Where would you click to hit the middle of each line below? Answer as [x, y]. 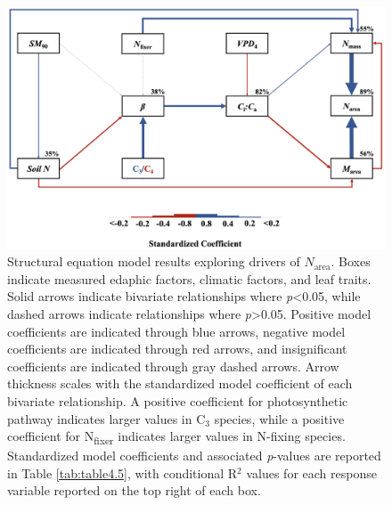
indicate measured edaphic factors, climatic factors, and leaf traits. [189, 278]
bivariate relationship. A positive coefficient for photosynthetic [178, 400]
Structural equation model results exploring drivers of [154, 261]
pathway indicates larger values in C [106, 418]
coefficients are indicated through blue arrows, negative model [176, 331]
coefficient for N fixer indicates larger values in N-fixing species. [176, 437]
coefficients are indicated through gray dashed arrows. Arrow [173, 366]
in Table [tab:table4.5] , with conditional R [122, 472]
